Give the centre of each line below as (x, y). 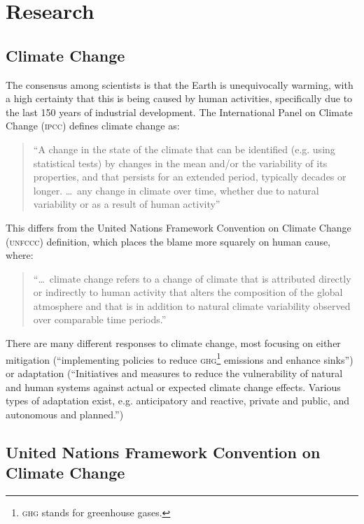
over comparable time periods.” (100, 319)
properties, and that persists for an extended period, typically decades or (190, 177)
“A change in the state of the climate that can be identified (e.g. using (184, 149)
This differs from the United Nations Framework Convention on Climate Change (178, 227)
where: (20, 255)
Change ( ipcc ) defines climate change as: (93, 126)
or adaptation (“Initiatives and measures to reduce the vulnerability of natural (174, 373)
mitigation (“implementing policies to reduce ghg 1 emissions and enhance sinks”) (180, 358)
